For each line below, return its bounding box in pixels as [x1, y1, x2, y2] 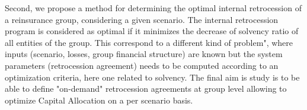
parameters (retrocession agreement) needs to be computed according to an [5, 59, 279, 71]
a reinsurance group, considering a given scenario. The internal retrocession [5, 13, 279, 25]
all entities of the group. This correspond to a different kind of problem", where [5, 36, 293, 48]
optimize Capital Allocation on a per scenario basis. [5, 94, 193, 106]
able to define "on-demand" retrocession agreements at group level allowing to [5, 82, 287, 95]
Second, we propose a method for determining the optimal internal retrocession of [5, 2, 302, 14]
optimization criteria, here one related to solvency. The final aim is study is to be [5, 71, 300, 83]
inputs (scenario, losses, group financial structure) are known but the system [5, 48, 283, 60]
